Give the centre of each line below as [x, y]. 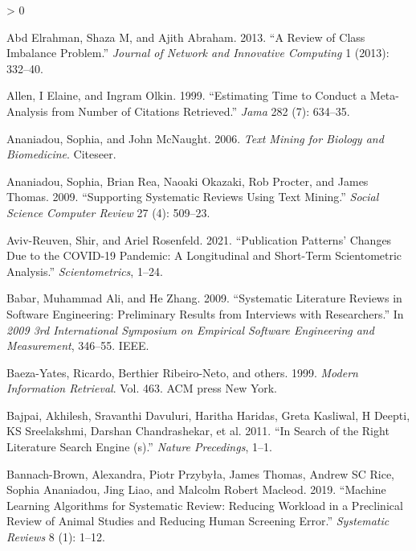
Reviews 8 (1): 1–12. [56, 537]
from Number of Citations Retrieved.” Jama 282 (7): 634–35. [201, 111]
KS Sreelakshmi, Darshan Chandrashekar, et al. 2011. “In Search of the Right [198, 431]
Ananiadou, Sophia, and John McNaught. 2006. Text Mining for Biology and [195, 138]
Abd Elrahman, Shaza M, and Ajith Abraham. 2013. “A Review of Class [186, 37]
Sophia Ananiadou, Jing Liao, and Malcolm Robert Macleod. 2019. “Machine [196, 489]
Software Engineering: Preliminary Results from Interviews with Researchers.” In [205, 313]
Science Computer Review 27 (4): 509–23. [108, 212]
